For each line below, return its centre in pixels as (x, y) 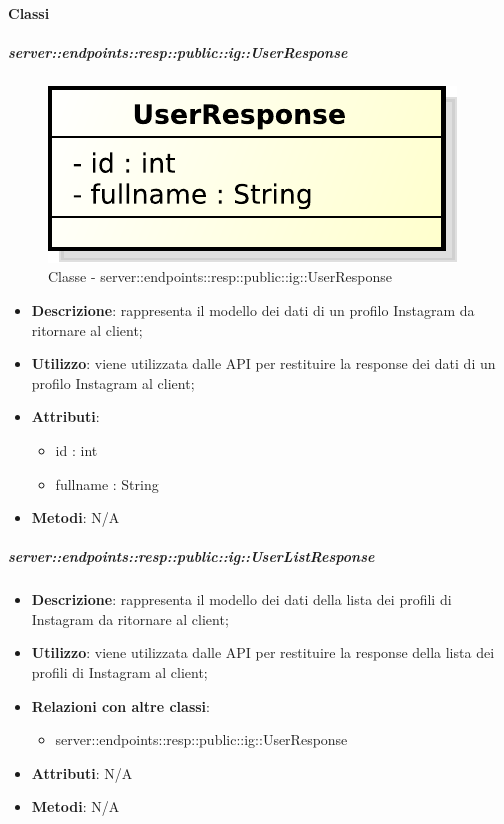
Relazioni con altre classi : (120, 705)
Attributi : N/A (82, 772)
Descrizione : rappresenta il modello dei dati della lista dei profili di (241, 599)
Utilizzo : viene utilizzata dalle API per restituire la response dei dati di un (263, 363)
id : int (76, 449)
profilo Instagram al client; (113, 382)
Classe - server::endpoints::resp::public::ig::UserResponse (220, 276)
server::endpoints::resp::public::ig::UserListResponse (191, 556)
